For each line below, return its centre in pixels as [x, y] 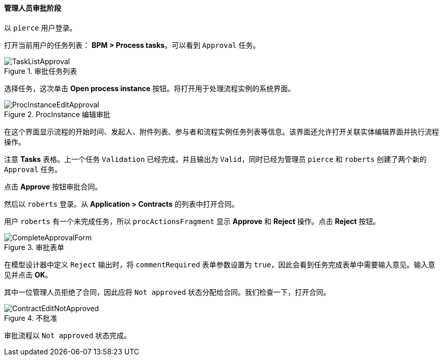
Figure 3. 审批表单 [34, 247]
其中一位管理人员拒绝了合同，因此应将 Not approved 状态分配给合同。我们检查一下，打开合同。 [168, 292]
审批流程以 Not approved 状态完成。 [68, 335]
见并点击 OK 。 [28, 274]
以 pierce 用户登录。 [40, 27]
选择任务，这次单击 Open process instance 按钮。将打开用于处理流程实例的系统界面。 [150, 88]
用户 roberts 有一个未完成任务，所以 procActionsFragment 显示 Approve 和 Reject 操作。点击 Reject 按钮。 [192, 221]
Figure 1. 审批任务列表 [41, 71]
